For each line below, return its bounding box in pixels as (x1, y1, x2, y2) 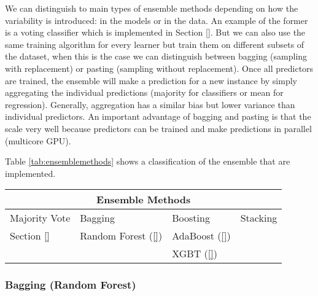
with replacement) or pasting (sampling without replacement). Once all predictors (5, 61, 314, 74)
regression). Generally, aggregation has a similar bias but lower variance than (5, 98, 295, 111)
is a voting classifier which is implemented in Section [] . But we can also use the (5, 26, 306, 39)
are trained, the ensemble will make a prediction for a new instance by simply (5, 74, 297, 87)
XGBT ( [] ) (172, 246, 217, 261)
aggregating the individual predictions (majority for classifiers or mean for (5, 86, 284, 99)
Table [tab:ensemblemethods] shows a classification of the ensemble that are (5, 155, 290, 168)
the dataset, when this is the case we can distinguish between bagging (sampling (5, 50, 308, 63)
